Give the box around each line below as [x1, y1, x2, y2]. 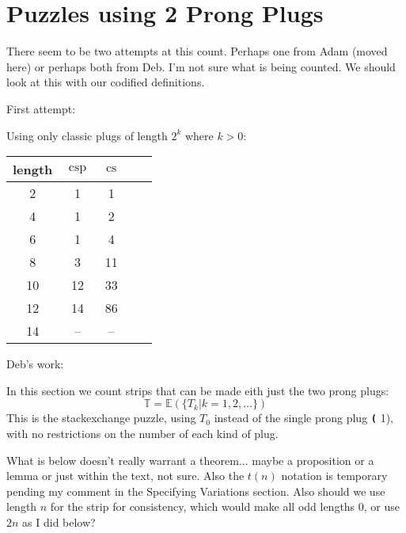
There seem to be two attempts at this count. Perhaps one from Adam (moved [6, 43, 388, 59]
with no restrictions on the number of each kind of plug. [6, 424, 279, 441]
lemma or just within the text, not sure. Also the [6, 467, 245, 484]
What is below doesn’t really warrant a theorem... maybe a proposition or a [6, 451, 374, 468]
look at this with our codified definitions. [6, 74, 205, 90]
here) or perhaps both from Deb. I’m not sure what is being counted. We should [6, 58, 396, 74]
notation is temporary [281, 467, 388, 484]
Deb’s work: [6, 356, 64, 372]
